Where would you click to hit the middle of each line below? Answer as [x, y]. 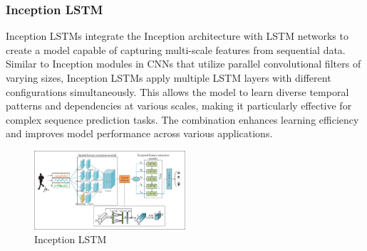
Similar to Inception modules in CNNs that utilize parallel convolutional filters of [183, 64]
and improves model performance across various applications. [139, 133]
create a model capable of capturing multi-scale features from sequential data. [176, 49]
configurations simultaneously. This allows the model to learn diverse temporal [177, 91]
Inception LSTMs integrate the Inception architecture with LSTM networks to [177, 36]
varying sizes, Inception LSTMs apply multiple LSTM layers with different [169, 78]
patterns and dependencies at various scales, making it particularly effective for [179, 106]
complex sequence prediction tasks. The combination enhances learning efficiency [182, 119]
